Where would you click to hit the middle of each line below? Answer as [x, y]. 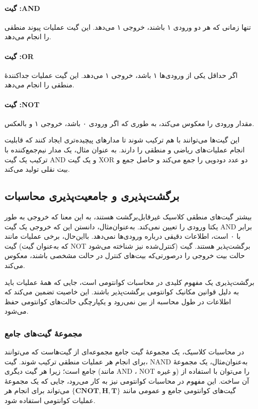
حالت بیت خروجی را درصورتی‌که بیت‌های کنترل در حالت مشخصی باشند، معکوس [125, 255]
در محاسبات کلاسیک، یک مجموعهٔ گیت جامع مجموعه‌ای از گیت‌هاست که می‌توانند [124, 352]
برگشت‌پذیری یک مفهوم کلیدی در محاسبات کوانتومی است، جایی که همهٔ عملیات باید [129, 282]
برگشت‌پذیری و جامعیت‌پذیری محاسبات [92, 196]
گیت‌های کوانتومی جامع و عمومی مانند [179, 390]
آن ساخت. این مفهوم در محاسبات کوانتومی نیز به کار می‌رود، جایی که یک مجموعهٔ [127, 380]
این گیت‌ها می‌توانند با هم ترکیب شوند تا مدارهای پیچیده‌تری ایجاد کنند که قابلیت [122, 140]
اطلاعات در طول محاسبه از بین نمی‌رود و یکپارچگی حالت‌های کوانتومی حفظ [118, 301]
